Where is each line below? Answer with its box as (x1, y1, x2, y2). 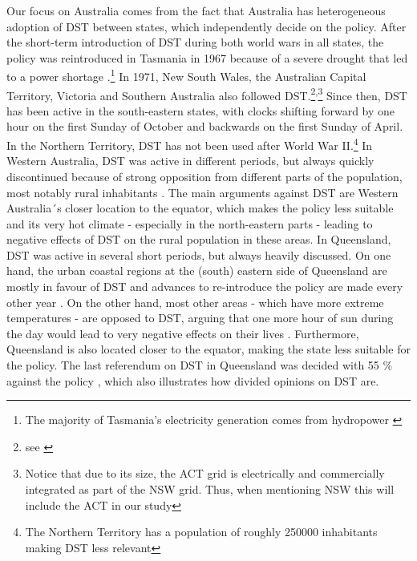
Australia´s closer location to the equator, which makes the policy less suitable (6, 200, 394, 216)
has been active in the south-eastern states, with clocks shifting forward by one (6, 102, 395, 119)
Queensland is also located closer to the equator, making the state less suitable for (6, 341, 411, 357)
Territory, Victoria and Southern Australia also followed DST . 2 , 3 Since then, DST (6, 84, 407, 103)
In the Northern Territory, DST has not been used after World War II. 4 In (6, 135, 373, 153)
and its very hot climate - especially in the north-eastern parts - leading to (6, 215, 373, 232)
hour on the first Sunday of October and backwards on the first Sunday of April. (6, 118, 403, 135)
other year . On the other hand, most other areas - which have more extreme (6, 293, 384, 310)
